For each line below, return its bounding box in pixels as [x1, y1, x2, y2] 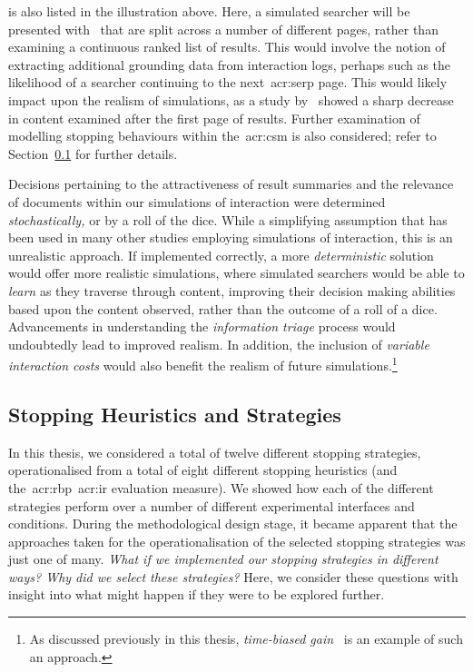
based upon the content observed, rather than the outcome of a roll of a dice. [8, 299, 438, 318]
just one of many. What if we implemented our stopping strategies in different [8, 549, 439, 568]
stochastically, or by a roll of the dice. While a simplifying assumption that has [8, 210, 448, 229]
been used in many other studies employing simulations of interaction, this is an [8, 228, 453, 247]
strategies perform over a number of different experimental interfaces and [8, 496, 415, 515]
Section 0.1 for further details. [8, 143, 178, 163]
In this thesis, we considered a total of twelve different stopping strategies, [8, 442, 421, 461]
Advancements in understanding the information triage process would [8, 317, 396, 336]
